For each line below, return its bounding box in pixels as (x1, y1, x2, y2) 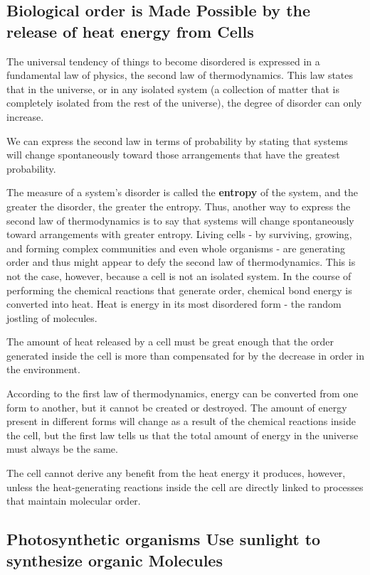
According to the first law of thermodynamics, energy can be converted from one (6, 386, 359, 401)
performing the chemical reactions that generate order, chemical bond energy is (6, 282, 352, 297)
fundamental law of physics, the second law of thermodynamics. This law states (6, 68, 354, 82)
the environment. (6, 362, 80, 377)
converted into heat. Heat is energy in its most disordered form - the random (6, 296, 342, 311)
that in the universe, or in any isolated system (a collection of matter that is (6, 81, 339, 96)
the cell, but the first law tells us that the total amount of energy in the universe (6, 427, 359, 442)
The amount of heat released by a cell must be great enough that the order (6, 334, 334, 349)
